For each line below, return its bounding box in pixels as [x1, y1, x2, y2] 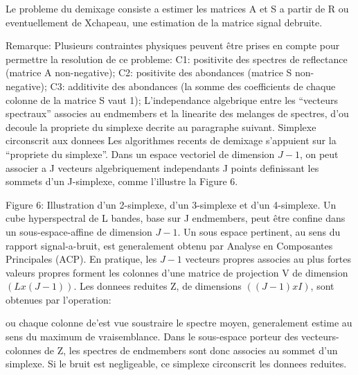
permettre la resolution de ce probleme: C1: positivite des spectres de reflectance [6, 51, 348, 66]
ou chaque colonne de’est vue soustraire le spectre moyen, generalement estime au [6, 315, 352, 330]
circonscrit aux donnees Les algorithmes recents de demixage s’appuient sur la [6, 133, 337, 148]
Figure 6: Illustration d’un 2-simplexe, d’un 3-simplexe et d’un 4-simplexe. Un [6, 197, 337, 211]
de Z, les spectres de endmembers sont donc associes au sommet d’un [44, 342, 338, 357]
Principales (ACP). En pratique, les [6, 252, 157, 266]
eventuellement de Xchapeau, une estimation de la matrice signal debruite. [6, 15, 323, 29]
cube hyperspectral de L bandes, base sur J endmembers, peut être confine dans [6, 211, 346, 225]
